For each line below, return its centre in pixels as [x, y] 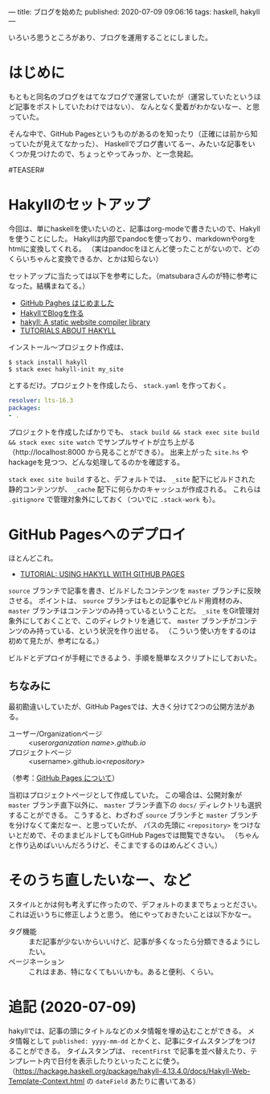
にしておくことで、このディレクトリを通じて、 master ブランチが [129, 621]
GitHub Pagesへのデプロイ [97, 535]
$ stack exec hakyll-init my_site [66, 369]
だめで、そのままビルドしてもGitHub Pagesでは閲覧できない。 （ [130, 835]
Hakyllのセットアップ [79, 205]
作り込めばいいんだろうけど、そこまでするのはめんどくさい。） [119, 845]
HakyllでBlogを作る [52, 312]
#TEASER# [27, 169]
